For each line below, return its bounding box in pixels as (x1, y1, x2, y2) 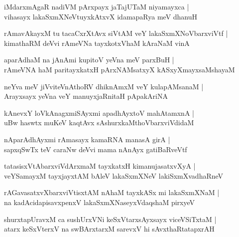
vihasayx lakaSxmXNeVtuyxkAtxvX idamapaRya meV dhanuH (4, 11, 198, 21)
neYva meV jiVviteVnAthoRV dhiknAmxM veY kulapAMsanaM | (4, 81, 204, 91)
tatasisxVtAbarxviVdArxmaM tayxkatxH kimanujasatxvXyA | (4, 161, 196, 171)
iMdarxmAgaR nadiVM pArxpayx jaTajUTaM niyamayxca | (4, 1, 189, 11)
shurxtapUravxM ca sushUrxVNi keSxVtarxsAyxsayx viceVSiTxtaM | (4, 214, 217, 224)
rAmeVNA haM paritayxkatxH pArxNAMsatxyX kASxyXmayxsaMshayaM (4, 64, 235, 74)
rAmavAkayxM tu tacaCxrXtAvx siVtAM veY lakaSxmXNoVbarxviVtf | (4, 28, 228, 38)
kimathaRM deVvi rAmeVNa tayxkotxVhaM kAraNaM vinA (4, 37, 190, 48)
